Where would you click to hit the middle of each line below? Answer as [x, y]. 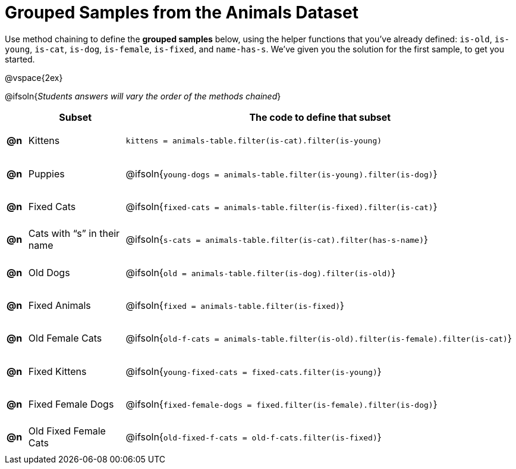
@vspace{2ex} [34, 77]
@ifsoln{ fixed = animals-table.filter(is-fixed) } [235, 306]
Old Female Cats [65, 338]
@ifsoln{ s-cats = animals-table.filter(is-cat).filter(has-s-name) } [277, 240]
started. [20, 59]
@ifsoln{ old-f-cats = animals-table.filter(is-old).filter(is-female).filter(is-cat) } [319, 338]
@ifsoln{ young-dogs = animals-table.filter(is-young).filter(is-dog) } [281, 173]
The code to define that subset [320, 117]
